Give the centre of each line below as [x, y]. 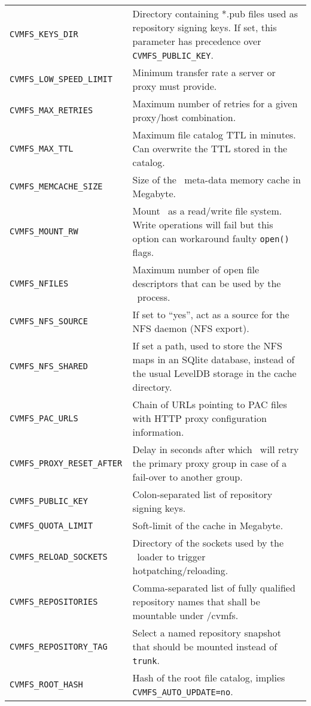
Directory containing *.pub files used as [215, 13]
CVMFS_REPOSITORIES [54, 601]
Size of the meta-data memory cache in [217, 179]
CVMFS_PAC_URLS [44, 418]
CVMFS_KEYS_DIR [44, 34]
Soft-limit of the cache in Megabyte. [208, 525]
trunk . [146, 660]
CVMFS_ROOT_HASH [46, 684]
